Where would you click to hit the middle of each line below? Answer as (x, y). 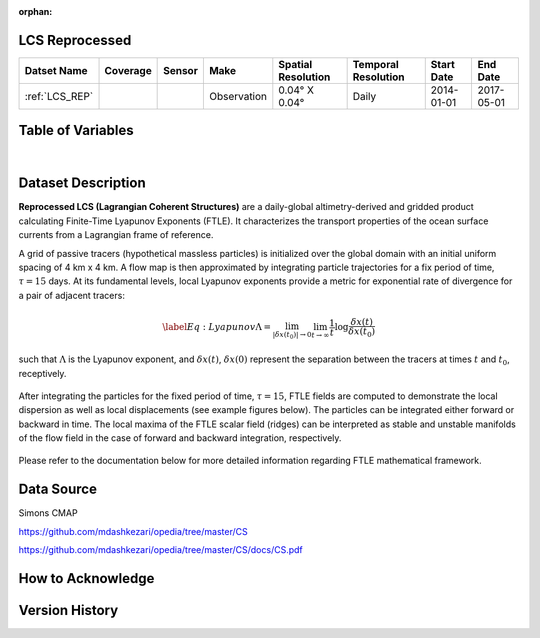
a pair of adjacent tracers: (71, 295)
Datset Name (56, 70)
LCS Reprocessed (75, 40)
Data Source (57, 489)
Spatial (295, 64)
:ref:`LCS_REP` (59, 96)
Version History (68, 610)
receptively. (42, 373)
